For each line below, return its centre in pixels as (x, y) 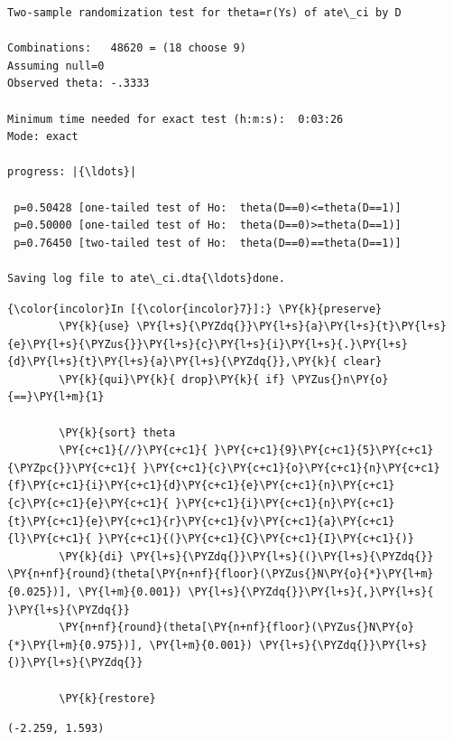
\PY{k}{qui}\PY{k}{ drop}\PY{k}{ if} (172, 379)
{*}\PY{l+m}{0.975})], (75, 645)
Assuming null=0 (56, 66)
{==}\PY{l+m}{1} (56, 397)
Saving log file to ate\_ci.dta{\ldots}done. (146, 278)
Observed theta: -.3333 (79, 84)
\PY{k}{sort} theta (117, 432)
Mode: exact (43, 137)
